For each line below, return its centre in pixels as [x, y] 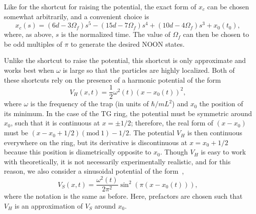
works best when [29, 70]
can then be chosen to [216, 34]
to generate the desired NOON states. [128, 44]
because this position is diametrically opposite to [78, 152]
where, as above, [29, 34]
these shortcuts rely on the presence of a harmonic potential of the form [112, 79]
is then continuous [215, 133]
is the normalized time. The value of [116, 34]
